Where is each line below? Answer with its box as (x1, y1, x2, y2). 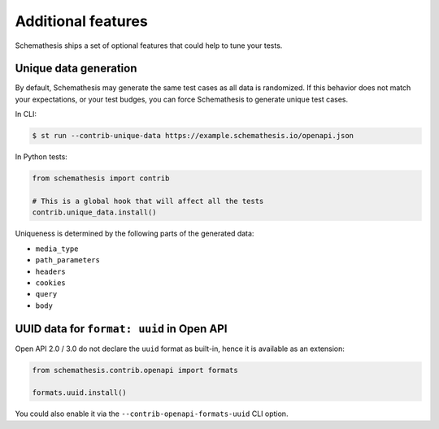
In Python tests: (15, 152, 68, 162)
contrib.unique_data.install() (32, 208, 158, 217)
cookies (35, 278, 67, 288)
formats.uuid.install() (32, 388, 128, 397)
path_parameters (35, 256, 101, 265)
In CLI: (15, 110, 37, 119)
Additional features (15, 12, 148, 30)
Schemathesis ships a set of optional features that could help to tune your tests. (15, 41, 283, 50)
